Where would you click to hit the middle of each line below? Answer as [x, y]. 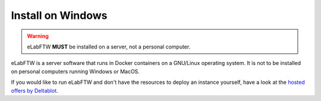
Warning [38, 36]
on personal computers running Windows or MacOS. [75, 71]
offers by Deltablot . [35, 90]
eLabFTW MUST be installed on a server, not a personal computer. [109, 47]
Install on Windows [59, 15]
